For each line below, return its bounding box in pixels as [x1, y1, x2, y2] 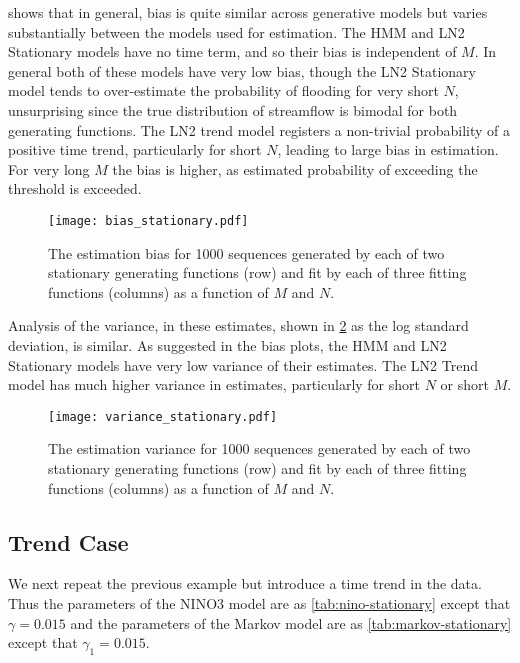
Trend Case [8, 526, 129, 557]
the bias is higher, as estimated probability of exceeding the [112, 158, 478, 179]
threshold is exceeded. [8, 178, 142, 199]
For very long [8, 158, 90, 179]
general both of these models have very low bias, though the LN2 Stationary [8, 60, 476, 81]
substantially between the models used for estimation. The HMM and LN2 [8, 21, 465, 42]
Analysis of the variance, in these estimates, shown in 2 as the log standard [8, 315, 469, 336]
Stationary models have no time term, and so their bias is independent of [8, 41, 457, 62]
